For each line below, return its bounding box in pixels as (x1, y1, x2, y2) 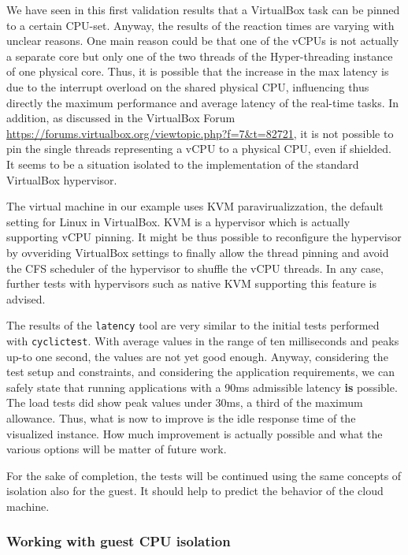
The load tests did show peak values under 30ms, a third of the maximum (6, 394, 363, 411)
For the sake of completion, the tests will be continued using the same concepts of (6, 467, 402, 483)
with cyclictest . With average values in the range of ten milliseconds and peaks (6, 332, 399, 348)
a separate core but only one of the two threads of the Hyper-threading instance (6, 47, 393, 64)
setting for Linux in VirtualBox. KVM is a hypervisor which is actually (6, 213, 351, 229)
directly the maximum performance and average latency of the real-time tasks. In (6, 94, 399, 110)
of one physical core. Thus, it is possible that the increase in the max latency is (6, 63, 389, 80)
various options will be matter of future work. (6, 441, 227, 457)
